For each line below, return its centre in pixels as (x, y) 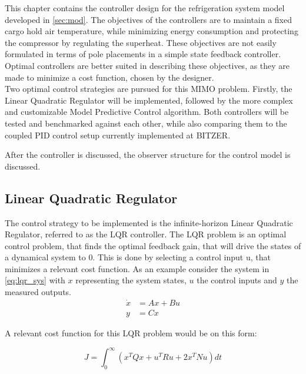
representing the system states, (131, 280)
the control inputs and (237, 280)
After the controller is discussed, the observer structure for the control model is (148, 155)
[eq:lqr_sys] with (35, 280)
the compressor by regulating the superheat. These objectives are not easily (141, 42)
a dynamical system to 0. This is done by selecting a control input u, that (138, 257)
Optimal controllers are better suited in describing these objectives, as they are (147, 65)
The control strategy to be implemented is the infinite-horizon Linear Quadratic (149, 222)
